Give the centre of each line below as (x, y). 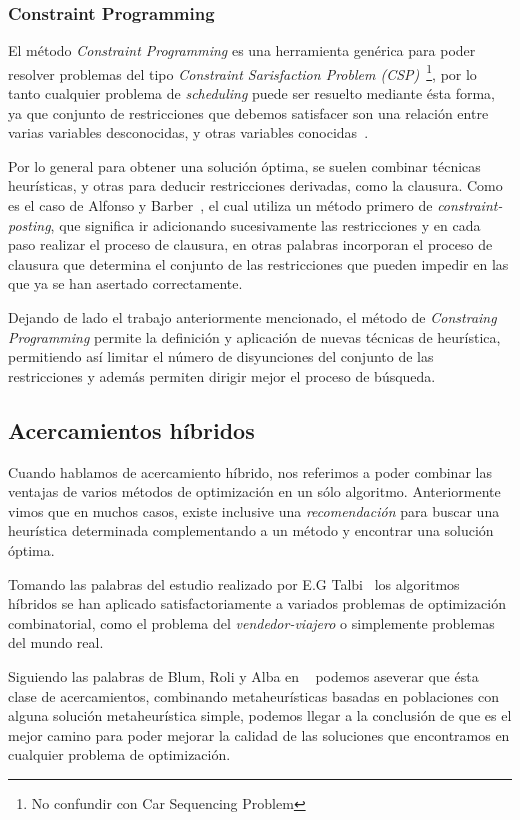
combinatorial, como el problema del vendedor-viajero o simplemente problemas (251, 622)
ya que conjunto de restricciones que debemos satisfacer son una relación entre (248, 112)
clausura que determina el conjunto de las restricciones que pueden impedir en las (258, 263)
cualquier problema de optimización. (119, 754)
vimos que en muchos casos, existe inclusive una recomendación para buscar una (254, 510)
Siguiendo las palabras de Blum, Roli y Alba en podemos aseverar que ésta (243, 675)
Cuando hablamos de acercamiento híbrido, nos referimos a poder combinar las (250, 471)
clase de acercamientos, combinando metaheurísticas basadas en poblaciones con (253, 695)
